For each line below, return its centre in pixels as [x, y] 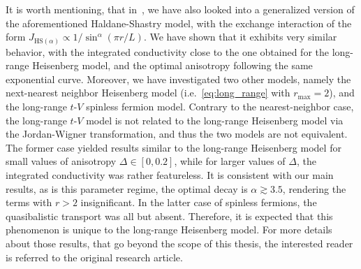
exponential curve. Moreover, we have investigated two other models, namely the [178, 79]
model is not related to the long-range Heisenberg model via [215, 120]
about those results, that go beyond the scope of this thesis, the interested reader [179, 243]
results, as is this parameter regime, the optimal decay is [127, 188]
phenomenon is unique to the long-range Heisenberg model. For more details [169, 230]
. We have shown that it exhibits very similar [240, 37]
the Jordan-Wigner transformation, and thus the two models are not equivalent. [177, 134]
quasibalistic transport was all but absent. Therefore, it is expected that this [169, 216]
